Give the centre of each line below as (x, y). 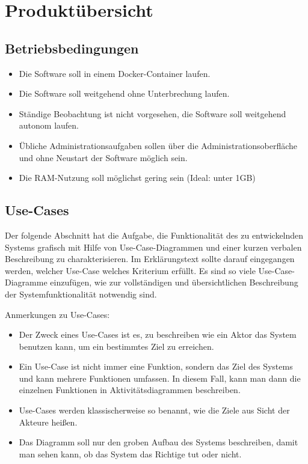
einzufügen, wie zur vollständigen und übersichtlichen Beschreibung (174, 282)
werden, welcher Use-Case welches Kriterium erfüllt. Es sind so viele (130, 270)
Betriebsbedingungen (72, 48)
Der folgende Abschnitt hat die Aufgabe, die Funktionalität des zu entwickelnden (154, 235)
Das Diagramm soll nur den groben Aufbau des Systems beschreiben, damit (159, 442)
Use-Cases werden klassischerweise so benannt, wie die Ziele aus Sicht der (154, 410)
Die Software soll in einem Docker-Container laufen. (115, 73)
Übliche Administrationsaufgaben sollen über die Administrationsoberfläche (158, 145)
